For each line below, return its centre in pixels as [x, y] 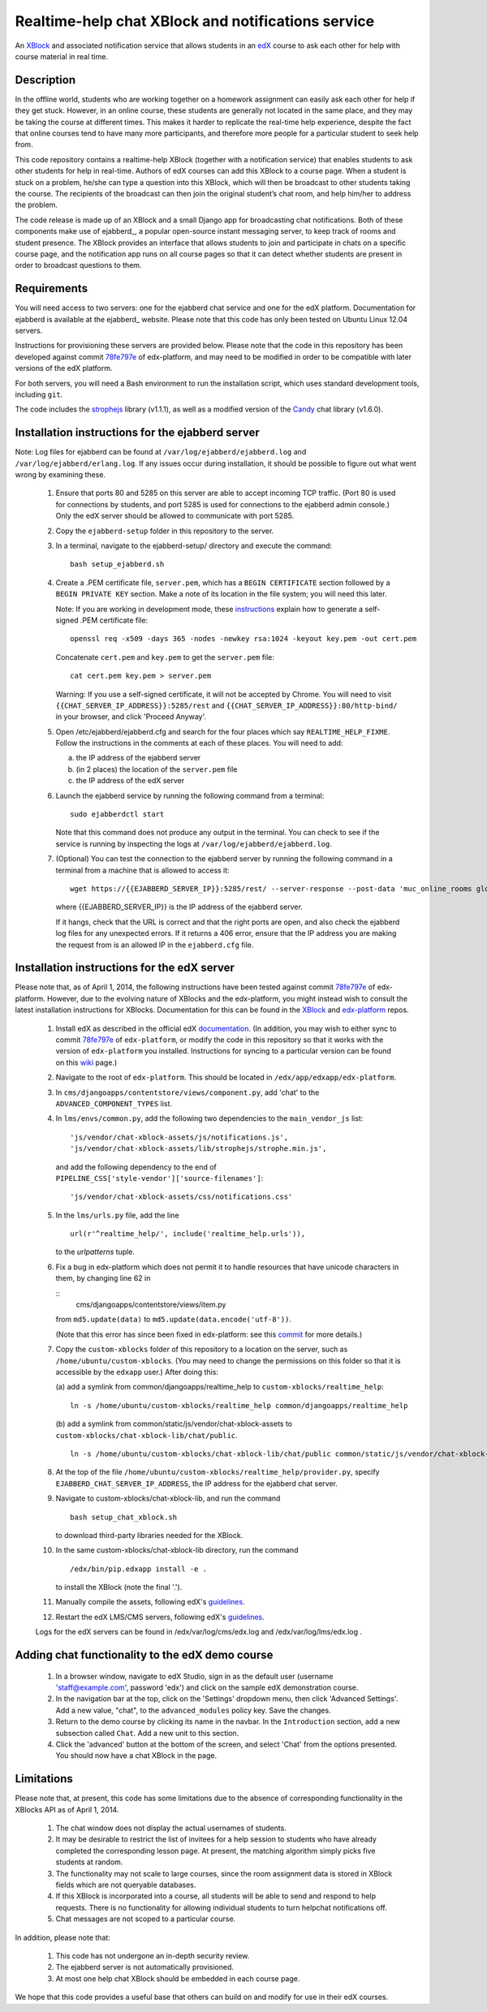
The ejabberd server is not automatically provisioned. [145, 1967]
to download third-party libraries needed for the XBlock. [149, 1535]
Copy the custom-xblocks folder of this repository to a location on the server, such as [202, 1349]
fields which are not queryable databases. [126, 1885]
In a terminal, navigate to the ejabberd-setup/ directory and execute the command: [194, 545]
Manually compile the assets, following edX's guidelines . [150, 1602]
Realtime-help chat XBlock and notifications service [195, 21]
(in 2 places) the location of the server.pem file [157, 769]
